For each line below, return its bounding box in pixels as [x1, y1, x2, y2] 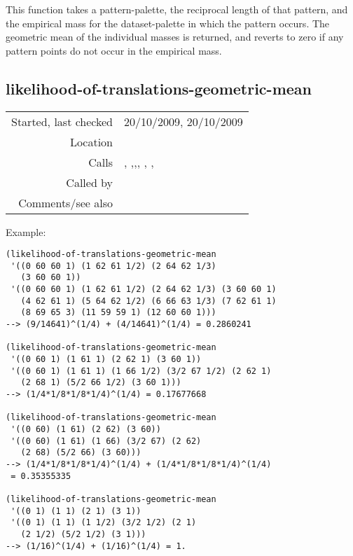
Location [69, 133, 113, 150]
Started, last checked [11, 113, 113, 130]
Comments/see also [18, 194, 113, 211]
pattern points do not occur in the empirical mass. [6, 43, 222, 57]
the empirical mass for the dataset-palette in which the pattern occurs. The [6, 15, 330, 30]
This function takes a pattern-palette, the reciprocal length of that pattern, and [6, 2, 348, 16]
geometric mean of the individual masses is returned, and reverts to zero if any [6, 29, 344, 44]
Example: [6, 224, 46, 239]
